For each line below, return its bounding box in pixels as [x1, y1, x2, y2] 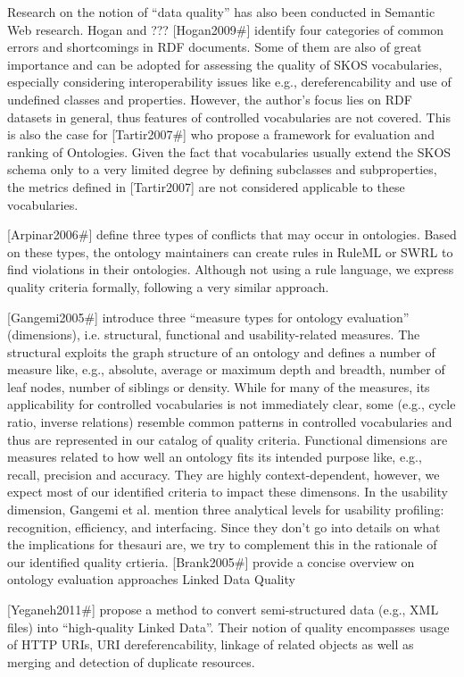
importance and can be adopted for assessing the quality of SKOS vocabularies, [7, 54, 443, 73]
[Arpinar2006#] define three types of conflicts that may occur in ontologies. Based [7, 225, 457, 244]
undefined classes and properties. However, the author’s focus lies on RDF [7, 89, 412, 108]
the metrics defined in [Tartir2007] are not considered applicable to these [7, 177, 405, 196]
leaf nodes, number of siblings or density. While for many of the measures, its [7, 377, 430, 396]
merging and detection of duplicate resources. [7, 652, 255, 671]
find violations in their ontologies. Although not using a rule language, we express [7, 260, 454, 279]
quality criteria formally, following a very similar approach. [7, 277, 329, 296]
